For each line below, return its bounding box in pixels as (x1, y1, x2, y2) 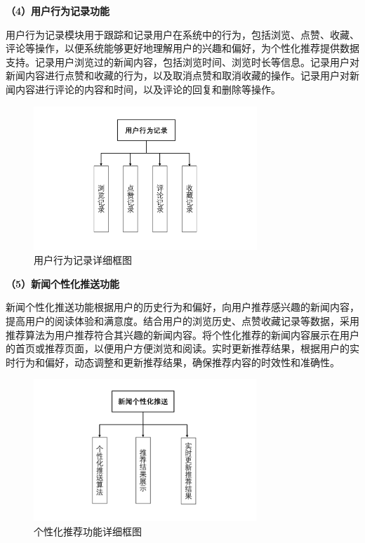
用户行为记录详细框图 (34, 253, 132, 267)
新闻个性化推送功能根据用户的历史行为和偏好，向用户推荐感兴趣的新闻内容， (6, 300, 359, 314)
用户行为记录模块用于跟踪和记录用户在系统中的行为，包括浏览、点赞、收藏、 (6, 27, 359, 41)
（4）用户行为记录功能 (6, 4, 110, 18)
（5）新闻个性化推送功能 (6, 276, 120, 290)
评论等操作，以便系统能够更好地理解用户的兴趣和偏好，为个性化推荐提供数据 (6, 41, 359, 55)
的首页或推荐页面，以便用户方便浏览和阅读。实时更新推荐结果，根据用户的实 (6, 341, 359, 356)
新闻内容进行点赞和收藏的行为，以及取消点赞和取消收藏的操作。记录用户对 (6, 68, 350, 83)
